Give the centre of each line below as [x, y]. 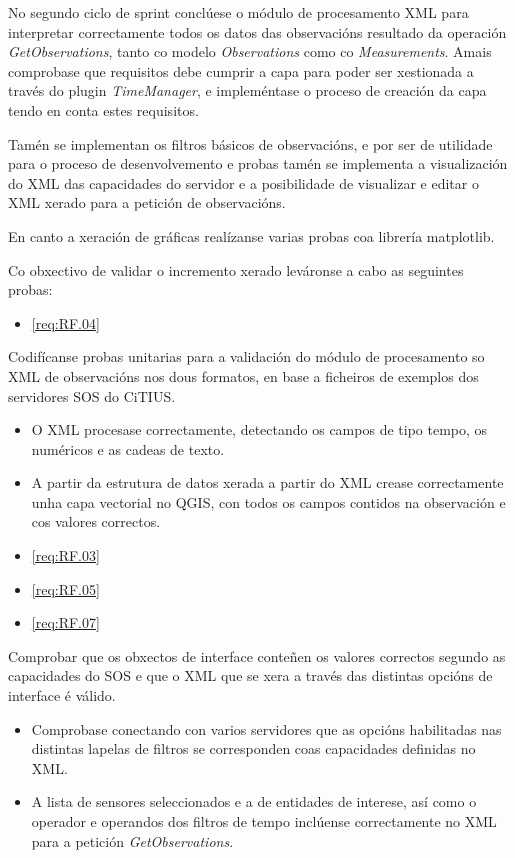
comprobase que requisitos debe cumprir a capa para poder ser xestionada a [241, 70]
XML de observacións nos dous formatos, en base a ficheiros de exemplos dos [243, 375]
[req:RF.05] [65, 588]
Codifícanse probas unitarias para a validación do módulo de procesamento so [246, 356]
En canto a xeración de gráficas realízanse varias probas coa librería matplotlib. [251, 235]
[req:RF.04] [65, 322]
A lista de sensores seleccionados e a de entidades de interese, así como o [254, 801]
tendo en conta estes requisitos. [103, 109]
